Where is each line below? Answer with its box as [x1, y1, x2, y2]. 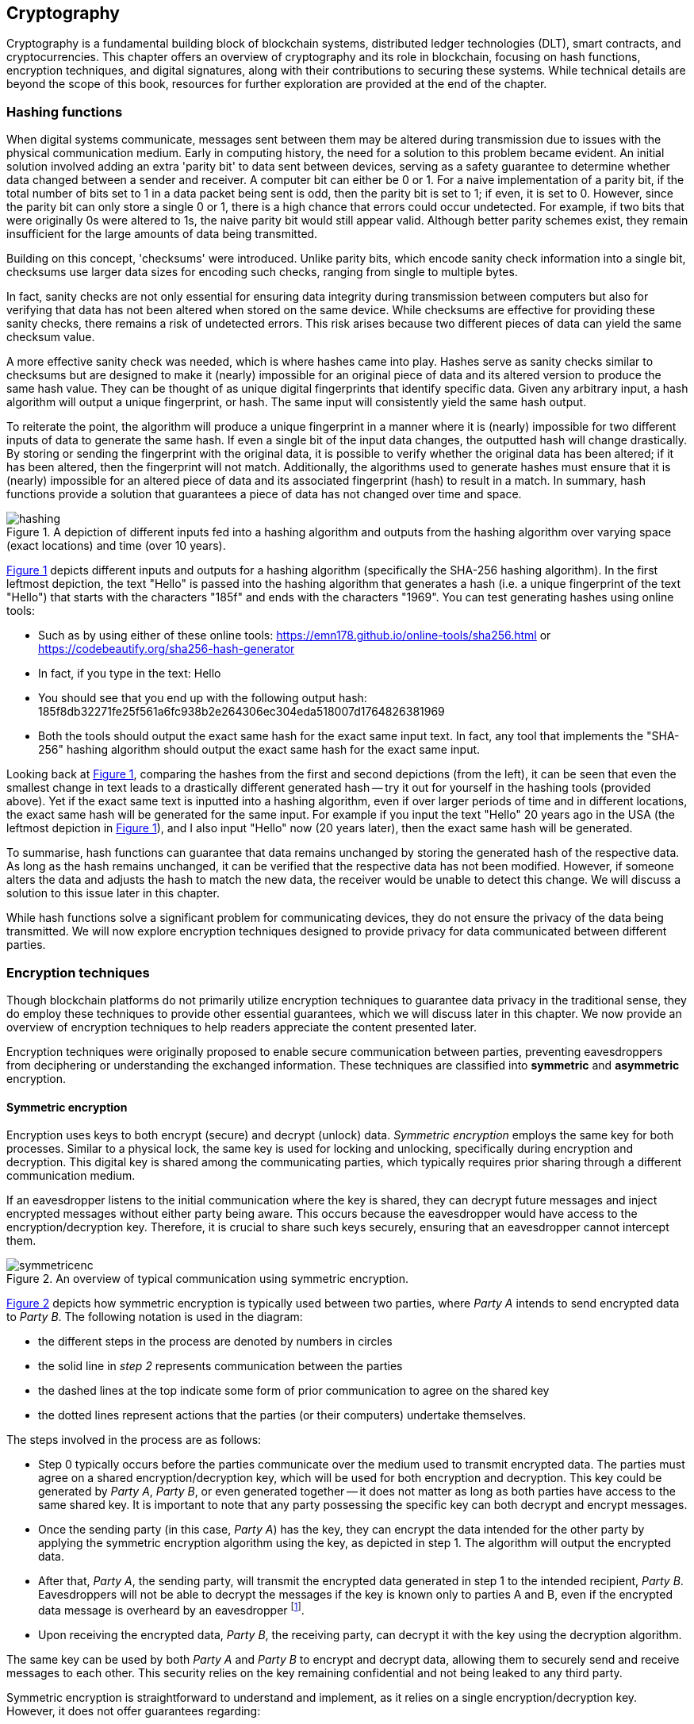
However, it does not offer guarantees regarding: [6, 1703, 261, 1718]
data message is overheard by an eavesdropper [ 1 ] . [38, 1601, 305, 1617]
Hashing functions [6, 103, 123, 120]
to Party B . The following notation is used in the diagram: [6, 1310, 303, 1324]
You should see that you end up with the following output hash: [38, 691, 367, 705]
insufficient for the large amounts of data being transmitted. [6, 227, 318, 241]
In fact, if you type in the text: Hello [38, 666, 221, 681]
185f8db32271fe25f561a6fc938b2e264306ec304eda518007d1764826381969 [38, 705, 445, 719]
